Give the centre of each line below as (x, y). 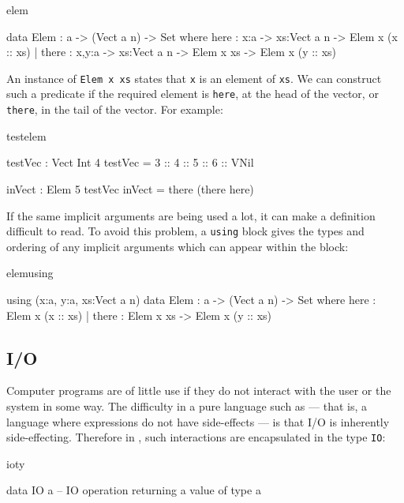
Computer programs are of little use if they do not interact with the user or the (199, 390)
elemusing (30, 273)
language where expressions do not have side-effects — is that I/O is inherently (198, 421)
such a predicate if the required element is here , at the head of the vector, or (193, 94)
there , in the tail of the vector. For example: (115, 109)
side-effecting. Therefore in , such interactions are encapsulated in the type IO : (196, 437)
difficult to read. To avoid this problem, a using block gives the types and (185, 231)
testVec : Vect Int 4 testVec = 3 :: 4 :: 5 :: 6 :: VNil (130, 162)
